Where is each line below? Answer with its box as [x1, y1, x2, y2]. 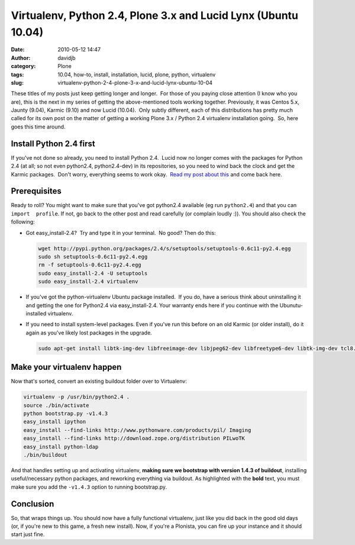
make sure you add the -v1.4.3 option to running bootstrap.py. [11, 483, 167, 491]
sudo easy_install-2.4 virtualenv [38, 278, 138, 285]
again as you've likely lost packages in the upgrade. [25, 329, 152, 336]
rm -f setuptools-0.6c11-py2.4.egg [38, 262, 141, 269]
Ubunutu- [279, 302, 303, 309]
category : [11, 63, 36, 70]
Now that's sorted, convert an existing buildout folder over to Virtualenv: [11, 378, 188, 385]
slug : [11, 79, 24, 86]
